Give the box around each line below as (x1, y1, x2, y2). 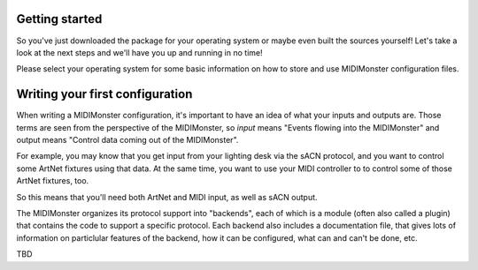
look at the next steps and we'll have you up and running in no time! (16, 47, 263, 57)
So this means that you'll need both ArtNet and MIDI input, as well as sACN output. (16, 191, 318, 202)
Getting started (16, 11, 103, 26)
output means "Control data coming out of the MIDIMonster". (16, 134, 239, 145)
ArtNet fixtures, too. (16, 176, 89, 186)
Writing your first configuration (16, 86, 193, 101)
